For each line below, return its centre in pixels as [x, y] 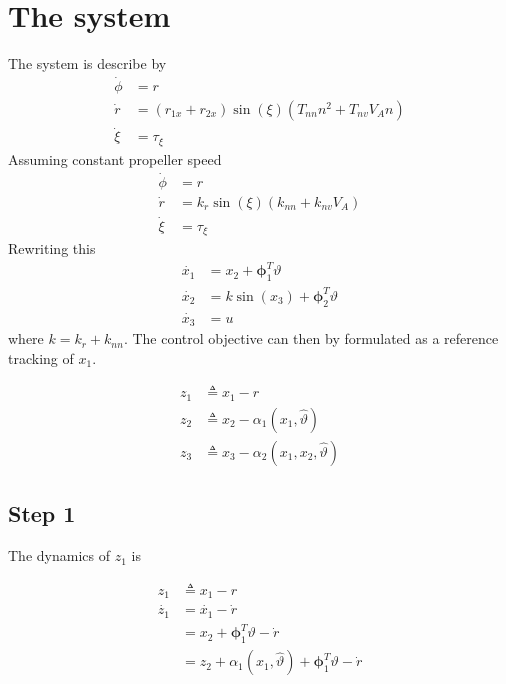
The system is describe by [87, 63]
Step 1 [42, 513]
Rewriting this [52, 248]
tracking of [41, 357]
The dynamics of [59, 555]
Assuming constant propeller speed [115, 158]
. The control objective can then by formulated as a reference [311, 338]
